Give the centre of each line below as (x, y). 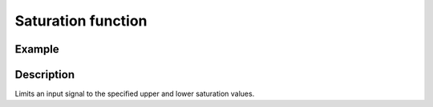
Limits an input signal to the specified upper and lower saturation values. (135, 94)
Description (45, 75)
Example (37, 49)
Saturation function (81, 21)
